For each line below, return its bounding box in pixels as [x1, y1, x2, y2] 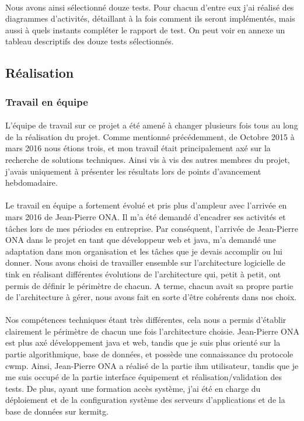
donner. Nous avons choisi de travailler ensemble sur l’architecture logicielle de [5, 256, 286, 269]
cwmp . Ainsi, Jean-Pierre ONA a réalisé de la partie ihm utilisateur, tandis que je [5, 359, 299, 371]
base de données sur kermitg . [5, 405, 109, 417]
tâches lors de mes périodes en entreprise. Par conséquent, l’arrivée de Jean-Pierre [5, 222, 298, 234]
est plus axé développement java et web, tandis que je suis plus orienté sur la [5, 336, 281, 349]
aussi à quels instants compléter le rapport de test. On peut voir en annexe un [5, 23, 285, 36]
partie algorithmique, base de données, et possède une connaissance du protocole [5, 348, 293, 360]
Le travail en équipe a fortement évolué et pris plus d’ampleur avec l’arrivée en [5, 199, 287, 211]
